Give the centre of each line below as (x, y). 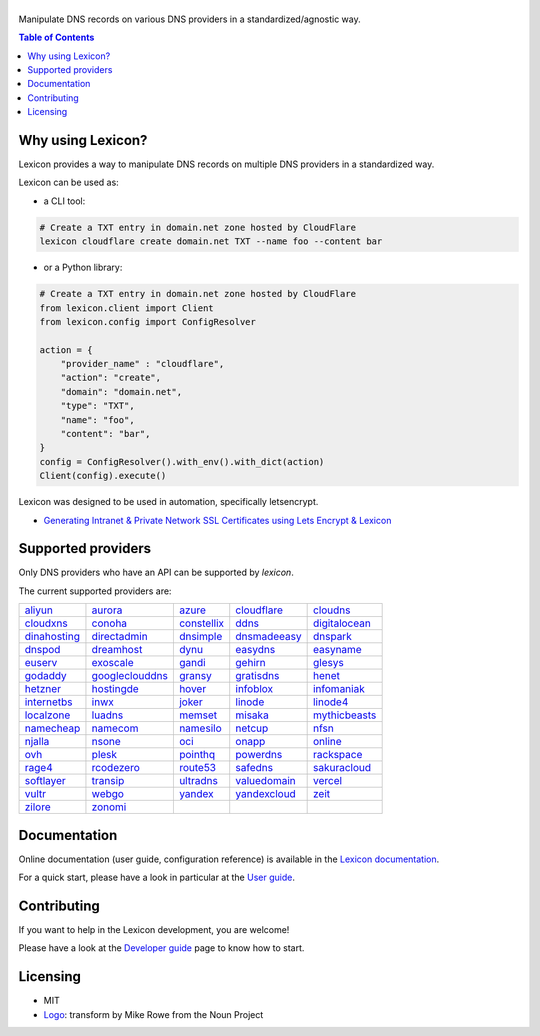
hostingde (115, 689)
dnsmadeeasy (268, 637)
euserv (41, 663)
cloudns (331, 610)
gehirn (250, 663)
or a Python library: (83, 267)
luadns (107, 715)
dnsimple (200, 637)
